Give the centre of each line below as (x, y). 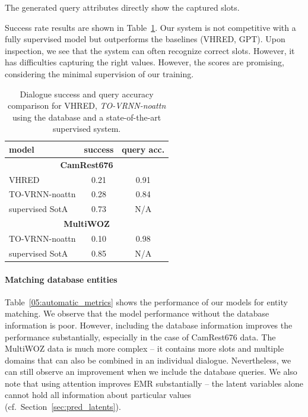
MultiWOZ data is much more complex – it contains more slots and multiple (145, 348)
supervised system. (87, 129)
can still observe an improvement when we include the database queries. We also (151, 372)
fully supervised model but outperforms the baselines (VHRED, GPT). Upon (145, 39)
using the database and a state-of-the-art (87, 117)
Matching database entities (61, 279)
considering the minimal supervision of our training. (99, 73)
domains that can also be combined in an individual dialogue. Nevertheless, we (148, 360)
